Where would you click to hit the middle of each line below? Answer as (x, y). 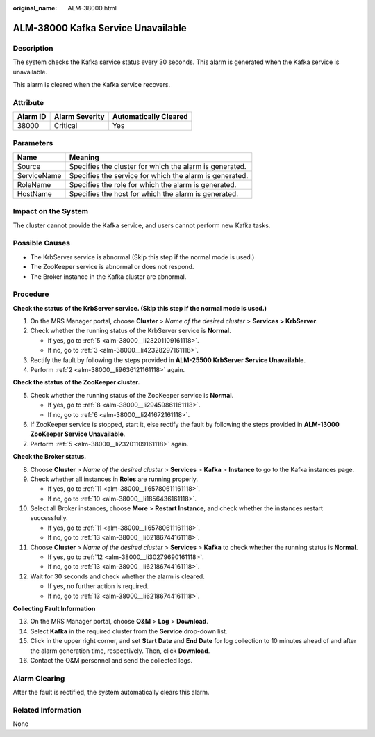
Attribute (28, 102)
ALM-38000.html (92, 8)
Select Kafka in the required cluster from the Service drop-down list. (129, 631)
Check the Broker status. (50, 457)
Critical (66, 126)
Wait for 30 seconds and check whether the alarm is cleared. (117, 576)
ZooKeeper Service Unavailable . (78, 434)
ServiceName (39, 175)
